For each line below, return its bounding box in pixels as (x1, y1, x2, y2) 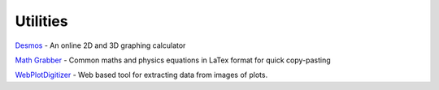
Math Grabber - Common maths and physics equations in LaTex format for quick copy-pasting (15, 55, 331, 65)
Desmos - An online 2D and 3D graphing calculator (15, 41, 186, 50)
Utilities (15, 12, 68, 30)
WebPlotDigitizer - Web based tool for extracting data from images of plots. (15, 70, 268, 80)
